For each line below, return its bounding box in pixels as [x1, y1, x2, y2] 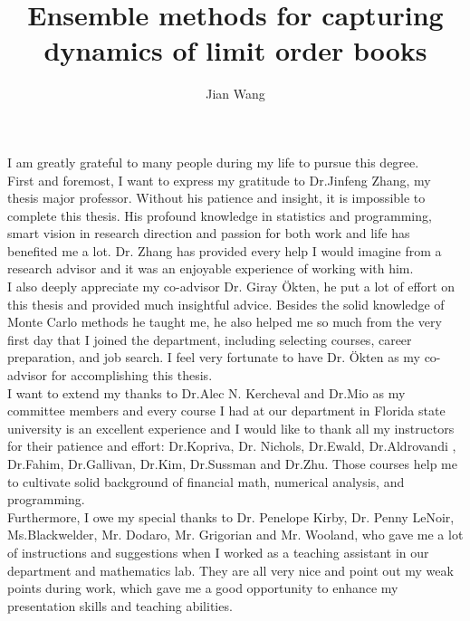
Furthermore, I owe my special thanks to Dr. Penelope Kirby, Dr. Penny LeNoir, [7, 507, 455, 526]
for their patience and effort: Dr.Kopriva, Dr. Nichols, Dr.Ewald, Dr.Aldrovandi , [7, 436, 456, 455]
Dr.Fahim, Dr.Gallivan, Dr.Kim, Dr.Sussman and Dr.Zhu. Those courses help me [7, 454, 457, 473]
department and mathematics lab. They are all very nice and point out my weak [7, 560, 454, 579]
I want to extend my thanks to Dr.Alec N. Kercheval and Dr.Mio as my [7, 383, 406, 402]
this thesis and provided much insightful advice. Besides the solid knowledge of [7, 294, 445, 313]
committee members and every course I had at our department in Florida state [7, 401, 446, 420]
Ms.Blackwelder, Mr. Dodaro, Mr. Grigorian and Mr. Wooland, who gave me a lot [7, 525, 464, 544]
